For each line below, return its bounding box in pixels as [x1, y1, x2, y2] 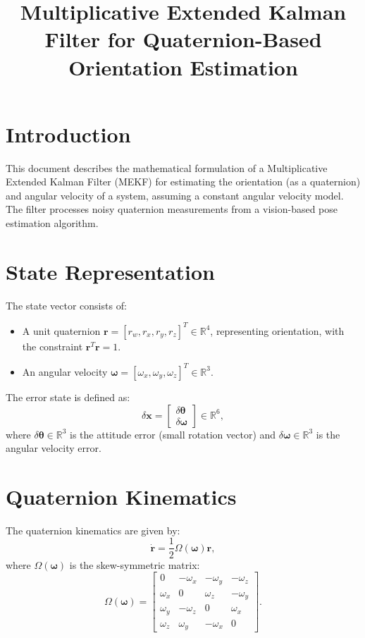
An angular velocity [22, 364, 108, 379]
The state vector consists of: [6, 297, 127, 312]
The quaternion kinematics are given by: [6, 522, 180, 537]
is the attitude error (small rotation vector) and [70, 427, 276, 441]
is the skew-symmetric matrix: [69, 557, 200, 572]
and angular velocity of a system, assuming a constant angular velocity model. [6, 188, 344, 202]
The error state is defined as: [6, 389, 130, 404]
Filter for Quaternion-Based [44, 25, 322, 54]
